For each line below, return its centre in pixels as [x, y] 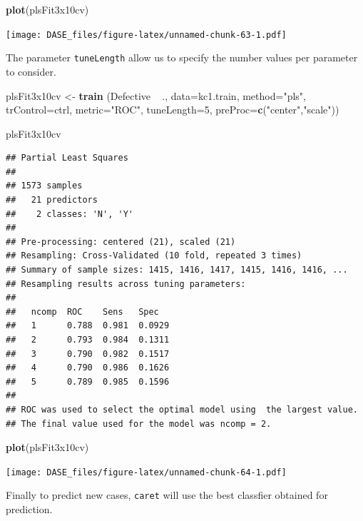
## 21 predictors [52, 200]
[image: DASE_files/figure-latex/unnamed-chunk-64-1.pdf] [146, 472]
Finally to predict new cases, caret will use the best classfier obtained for [167, 495]
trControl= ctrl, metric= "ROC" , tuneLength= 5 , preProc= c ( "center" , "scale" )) [173, 110]
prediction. [29, 509]
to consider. [31, 71]
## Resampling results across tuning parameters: [126, 284]
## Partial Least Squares [67, 158]
